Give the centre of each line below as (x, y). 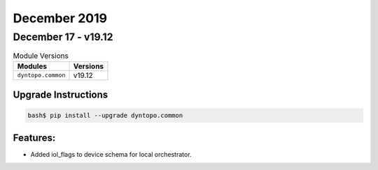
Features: (34, 138)
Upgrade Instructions (61, 95)
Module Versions (41, 56)
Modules (32, 66)
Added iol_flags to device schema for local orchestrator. (111, 154)
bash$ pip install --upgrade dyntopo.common (105, 116)
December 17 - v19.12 (63, 37)
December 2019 (60, 18)
